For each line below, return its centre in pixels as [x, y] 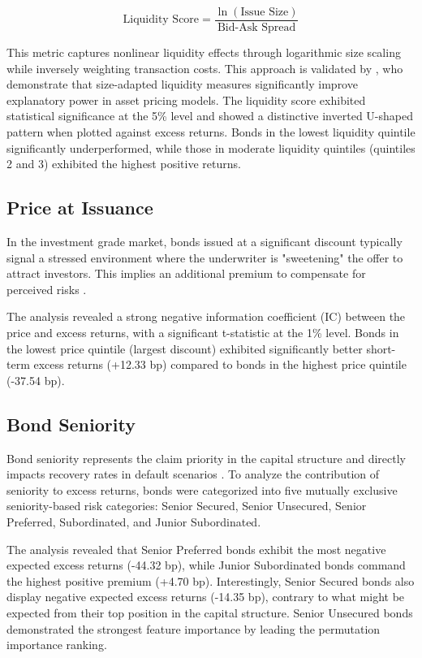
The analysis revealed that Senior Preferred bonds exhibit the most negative [196, 549]
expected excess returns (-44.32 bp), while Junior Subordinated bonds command [206, 565]
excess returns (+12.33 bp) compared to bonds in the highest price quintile [220, 364]
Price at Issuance [80, 208]
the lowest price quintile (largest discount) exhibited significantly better [185, 348]
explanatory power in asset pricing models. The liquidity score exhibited [186, 100]
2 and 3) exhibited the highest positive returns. [124, 164]
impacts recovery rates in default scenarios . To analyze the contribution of [193, 474]
